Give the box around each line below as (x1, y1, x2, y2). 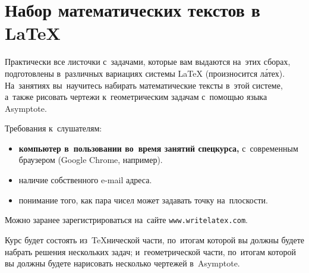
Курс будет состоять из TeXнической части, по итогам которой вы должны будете (5, 233, 305, 246)
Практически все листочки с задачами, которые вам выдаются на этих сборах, (5, 55, 291, 68)
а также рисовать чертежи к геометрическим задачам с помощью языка (5, 90, 267, 103)
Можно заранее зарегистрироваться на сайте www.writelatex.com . (5, 214, 248, 226)
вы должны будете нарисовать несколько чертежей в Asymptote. (5, 257, 240, 269)
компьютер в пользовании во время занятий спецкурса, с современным (18, 142, 298, 154)
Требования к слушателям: (5, 122, 102, 134)
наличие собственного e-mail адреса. (18, 174, 152, 186)
